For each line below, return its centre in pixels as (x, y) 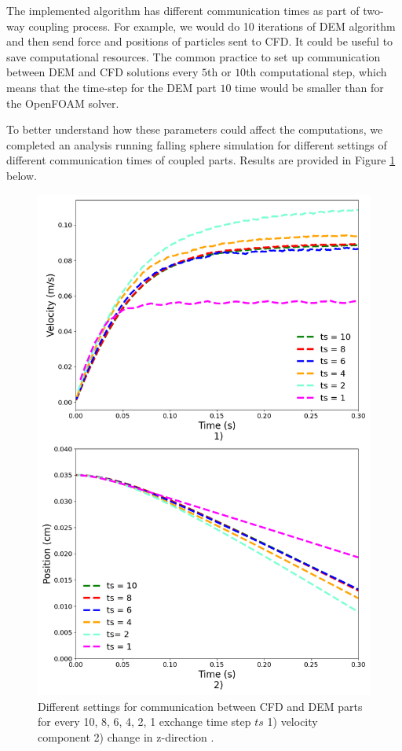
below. (22, 175)
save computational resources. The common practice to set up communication (194, 56)
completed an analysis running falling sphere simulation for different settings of (197, 144)
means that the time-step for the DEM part (111, 87)
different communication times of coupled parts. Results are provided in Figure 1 (201, 160)
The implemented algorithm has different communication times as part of (183, 10)
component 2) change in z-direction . (126, 736)
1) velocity (292, 722)
